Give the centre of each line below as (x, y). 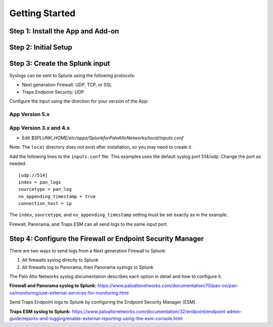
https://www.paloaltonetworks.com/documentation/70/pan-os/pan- (168, 285)
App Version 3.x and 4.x (40, 128)
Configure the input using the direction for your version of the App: (79, 101)
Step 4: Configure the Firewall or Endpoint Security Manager (107, 239)
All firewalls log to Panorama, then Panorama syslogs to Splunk (88, 267)
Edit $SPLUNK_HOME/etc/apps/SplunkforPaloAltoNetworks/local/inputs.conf (103, 138)
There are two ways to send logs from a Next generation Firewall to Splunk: (88, 251)
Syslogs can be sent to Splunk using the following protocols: (72, 75)
